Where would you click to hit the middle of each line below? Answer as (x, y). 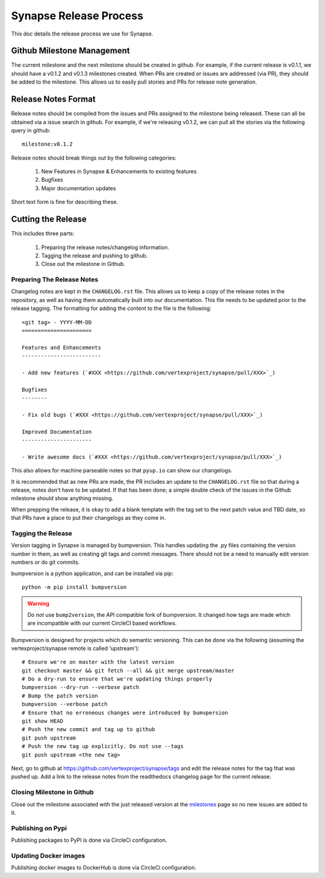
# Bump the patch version (60, 696)
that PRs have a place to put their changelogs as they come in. (88, 518)
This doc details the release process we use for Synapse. (82, 34)
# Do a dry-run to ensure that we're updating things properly (117, 679)
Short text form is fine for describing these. (65, 202)
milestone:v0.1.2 (47, 144)
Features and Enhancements (62, 347)
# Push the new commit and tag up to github (89, 729)
